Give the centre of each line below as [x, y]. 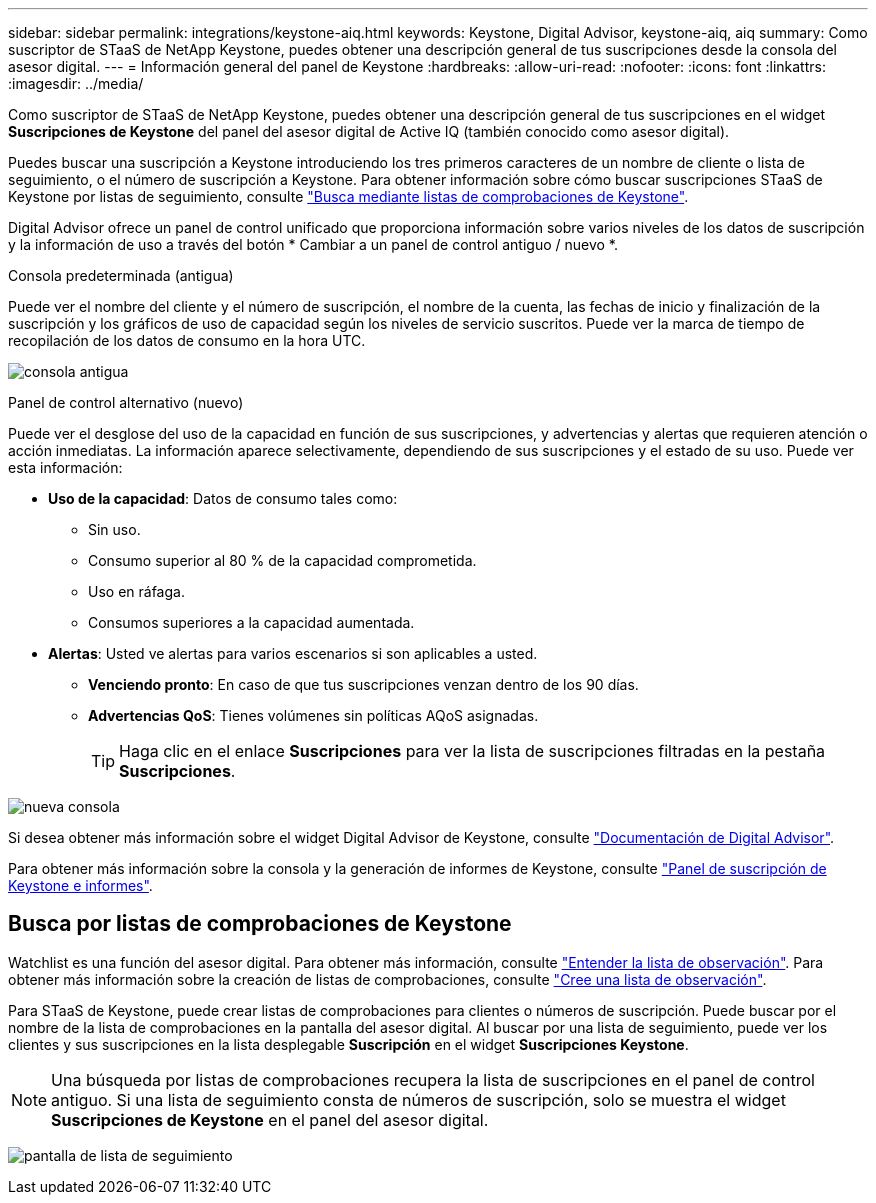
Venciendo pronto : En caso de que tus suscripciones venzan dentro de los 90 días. [363, 684]
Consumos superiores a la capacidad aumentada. [251, 622]
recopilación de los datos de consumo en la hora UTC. [187, 340]
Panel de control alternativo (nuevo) [126, 402]
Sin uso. [114, 529]
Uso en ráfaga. [136, 591]
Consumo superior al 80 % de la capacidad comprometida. [282, 560]
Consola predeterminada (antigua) [121, 275]
